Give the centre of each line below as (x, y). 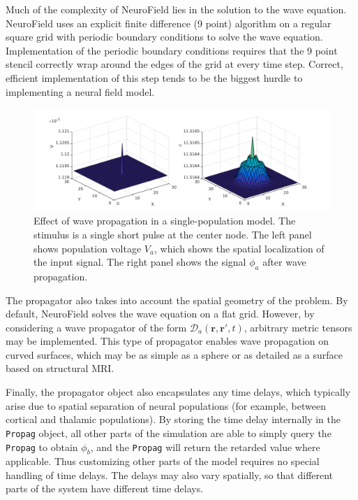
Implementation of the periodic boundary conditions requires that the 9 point (172, 50)
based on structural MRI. (60, 368)
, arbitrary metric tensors (298, 327)
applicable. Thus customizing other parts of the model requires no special (163, 461)
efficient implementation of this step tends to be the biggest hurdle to (154, 77)
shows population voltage (88, 248)
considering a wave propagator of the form (96, 327)
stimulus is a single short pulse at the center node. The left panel (173, 234)
